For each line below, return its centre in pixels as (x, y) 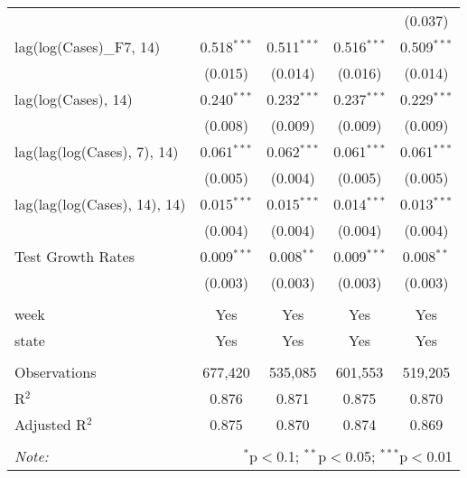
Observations (56, 372)
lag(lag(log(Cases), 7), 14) (97, 151)
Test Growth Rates (75, 256)
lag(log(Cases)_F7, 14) (88, 47)
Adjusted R (51, 424)
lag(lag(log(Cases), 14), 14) (100, 204)
